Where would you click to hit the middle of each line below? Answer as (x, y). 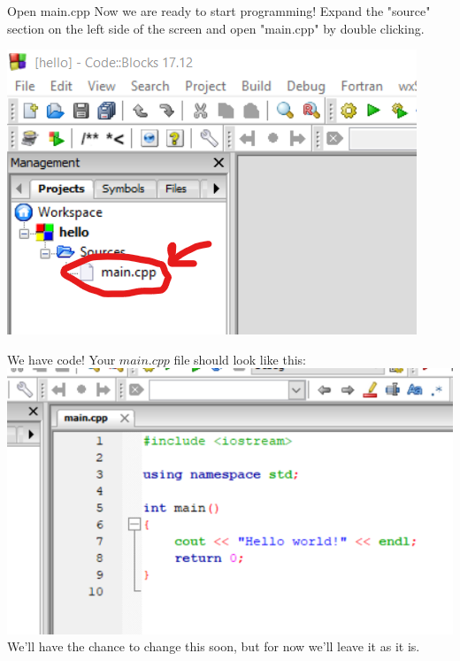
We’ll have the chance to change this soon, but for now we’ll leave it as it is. (214, 646)
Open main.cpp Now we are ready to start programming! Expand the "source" (219, 11)
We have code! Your (61, 359)
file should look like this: (240, 359)
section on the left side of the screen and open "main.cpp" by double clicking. (216, 28)
